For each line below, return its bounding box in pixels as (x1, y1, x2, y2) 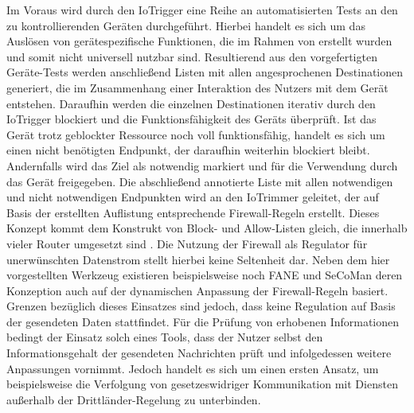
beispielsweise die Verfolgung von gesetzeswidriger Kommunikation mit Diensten (6, 376, 398, 392)
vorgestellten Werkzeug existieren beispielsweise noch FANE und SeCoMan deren (6, 267, 403, 283)
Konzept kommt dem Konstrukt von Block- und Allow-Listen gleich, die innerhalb (6, 220, 408, 236)
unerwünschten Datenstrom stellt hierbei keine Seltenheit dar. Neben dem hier (6, 251, 390, 267)
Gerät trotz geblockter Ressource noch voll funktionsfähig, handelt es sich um (6, 126, 385, 142)
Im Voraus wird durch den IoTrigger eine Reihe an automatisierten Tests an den (6, 2, 398, 18)
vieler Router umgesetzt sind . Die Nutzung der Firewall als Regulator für (6, 235, 368, 251)
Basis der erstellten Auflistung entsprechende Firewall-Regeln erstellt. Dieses (6, 204, 380, 220)
